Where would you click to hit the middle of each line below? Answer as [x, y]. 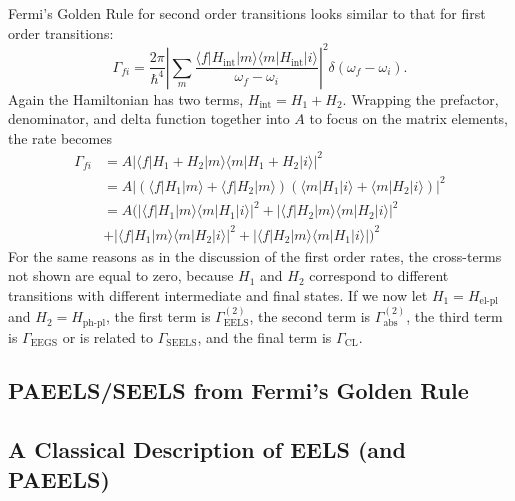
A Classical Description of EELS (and [207, 449]
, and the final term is [264, 336]
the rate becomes [60, 137]
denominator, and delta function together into [149, 118]
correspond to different [379, 275]
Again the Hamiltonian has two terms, [126, 98]
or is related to [108, 336]
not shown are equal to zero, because [121, 275]
